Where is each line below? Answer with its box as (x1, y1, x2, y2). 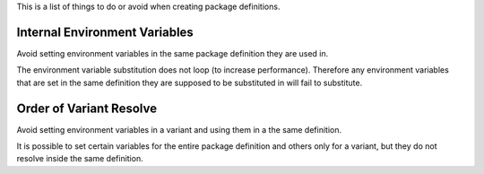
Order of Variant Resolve (16, 100, 157, 116)
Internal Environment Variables (16, 24, 194, 39)
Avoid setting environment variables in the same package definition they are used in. (16, 48, 329, 58)
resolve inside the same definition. (16, 153, 143, 164)
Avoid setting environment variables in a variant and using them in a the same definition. (16, 124, 342, 135)
